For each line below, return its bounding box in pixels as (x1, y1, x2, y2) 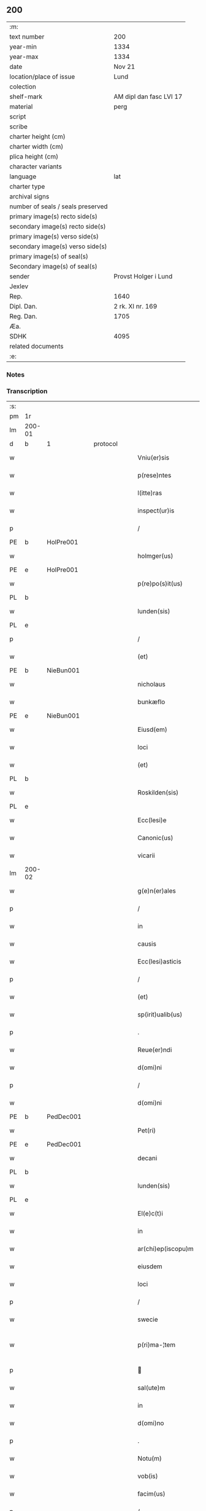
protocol (93, 439, 118, 448)
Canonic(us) (137, 834, 174, 842)
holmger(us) (137, 552, 174, 560)
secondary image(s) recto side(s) (9, 222, 106, 230)
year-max (9, 52, 39, 61)
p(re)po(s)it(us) (137, 579, 183, 588)
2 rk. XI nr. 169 (113, 302, 158, 310)
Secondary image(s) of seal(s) (9, 262, 97, 270)
